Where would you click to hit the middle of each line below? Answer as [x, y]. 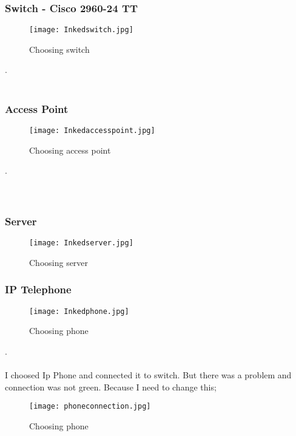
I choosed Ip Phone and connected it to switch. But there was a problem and [148, 375]
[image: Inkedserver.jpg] [81, 243]
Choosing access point [70, 150]
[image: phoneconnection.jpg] [90, 407]
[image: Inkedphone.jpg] [79, 311]
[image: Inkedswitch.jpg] [81, 30]
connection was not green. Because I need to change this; [111, 387]
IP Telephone [38, 289]
